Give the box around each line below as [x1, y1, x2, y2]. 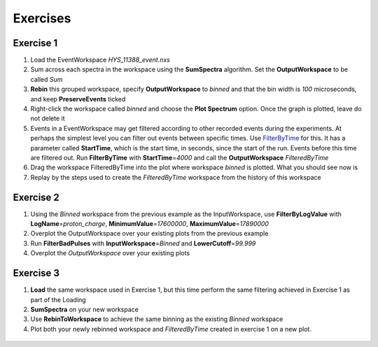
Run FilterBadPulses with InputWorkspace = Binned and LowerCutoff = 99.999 [30, 239, 256, 248]
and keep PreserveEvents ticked [30, 94, 126, 103]
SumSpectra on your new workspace [30, 305, 139, 313]
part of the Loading [30, 295, 87, 304]
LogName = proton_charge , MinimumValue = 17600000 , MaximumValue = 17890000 [30, 220, 269, 228]
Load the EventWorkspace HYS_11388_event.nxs [30, 56, 171, 64]
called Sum [30, 75, 63, 83]
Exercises [13, 10, 71, 26]
